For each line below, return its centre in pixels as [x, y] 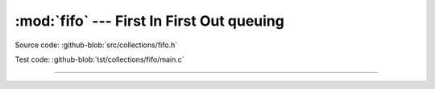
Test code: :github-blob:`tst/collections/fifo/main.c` [99, 59]
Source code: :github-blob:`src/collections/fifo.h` [96, 45]
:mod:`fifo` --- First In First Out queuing [150, 21]
